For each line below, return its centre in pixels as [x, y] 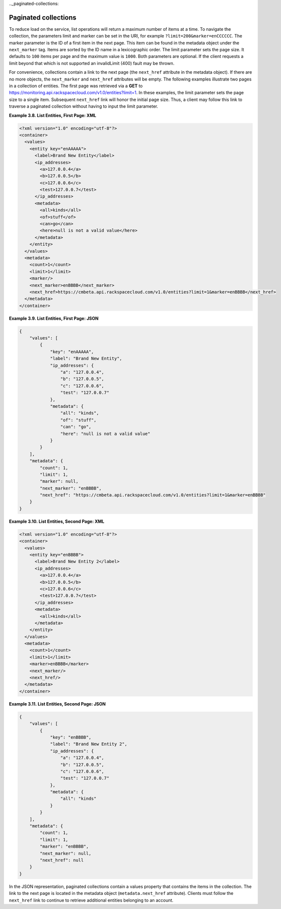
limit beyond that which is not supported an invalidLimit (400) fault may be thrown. [92, 63]
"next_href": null [62, 860]
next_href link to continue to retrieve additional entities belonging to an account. [91, 900]
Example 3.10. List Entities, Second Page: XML [57, 521]
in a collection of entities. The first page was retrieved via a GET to [76, 86]
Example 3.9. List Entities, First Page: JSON [54, 318]
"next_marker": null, [66, 853]
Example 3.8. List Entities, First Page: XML [53, 115]
